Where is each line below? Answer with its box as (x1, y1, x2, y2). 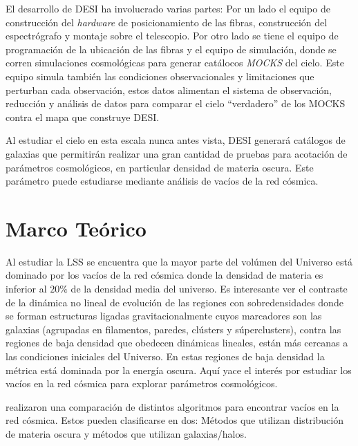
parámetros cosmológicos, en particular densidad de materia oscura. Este (6, 160, 314, 174)
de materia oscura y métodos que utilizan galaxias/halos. (6, 426, 247, 440)
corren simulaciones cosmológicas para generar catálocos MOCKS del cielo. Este (6, 55, 344, 70)
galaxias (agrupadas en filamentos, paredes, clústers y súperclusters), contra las (6, 322, 341, 336)
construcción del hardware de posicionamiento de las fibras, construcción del (6, 15, 328, 29)
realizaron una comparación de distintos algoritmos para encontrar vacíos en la (6, 399, 339, 414)
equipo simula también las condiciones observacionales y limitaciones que (6, 68, 314, 83)
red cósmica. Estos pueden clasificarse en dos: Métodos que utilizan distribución (6, 413, 343, 427)
